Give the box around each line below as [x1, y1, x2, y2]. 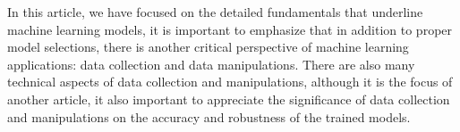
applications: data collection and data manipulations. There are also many [7, 54, 415, 73]
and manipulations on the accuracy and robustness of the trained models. [7, 107, 411, 126]
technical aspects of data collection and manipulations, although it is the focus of [7, 72, 453, 91]
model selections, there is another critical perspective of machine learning [7, 37, 409, 56]
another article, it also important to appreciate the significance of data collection [7, 89, 450, 108]
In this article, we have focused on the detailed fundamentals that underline [7, 3, 423, 21]
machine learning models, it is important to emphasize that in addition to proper [7, 20, 453, 38]
